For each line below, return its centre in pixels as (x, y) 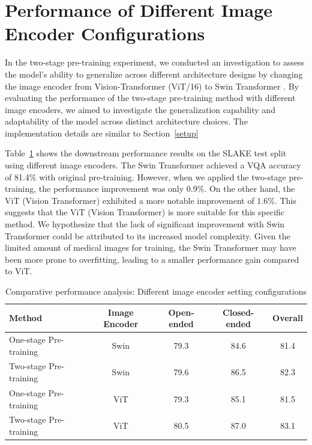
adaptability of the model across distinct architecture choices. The (126, 121)
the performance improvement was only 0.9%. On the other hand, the (167, 189)
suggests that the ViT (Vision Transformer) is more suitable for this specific (145, 212)
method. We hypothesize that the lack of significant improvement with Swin (145, 224)
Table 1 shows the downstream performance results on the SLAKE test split (146, 153)
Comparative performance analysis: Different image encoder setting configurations (156, 291)
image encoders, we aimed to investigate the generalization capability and (140, 109)
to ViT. (19, 271)
